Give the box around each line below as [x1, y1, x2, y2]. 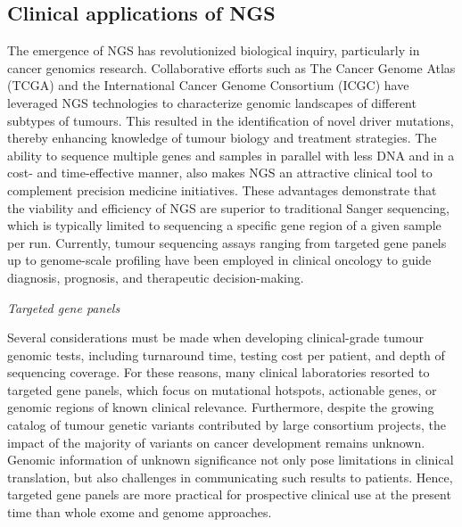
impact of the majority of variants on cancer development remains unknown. [7, 432, 425, 451]
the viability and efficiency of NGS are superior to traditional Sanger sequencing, [7, 198, 450, 217]
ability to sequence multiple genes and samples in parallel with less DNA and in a [7, 145, 455, 164]
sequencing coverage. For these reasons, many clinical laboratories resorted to [7, 363, 430, 382]
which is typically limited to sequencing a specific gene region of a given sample [7, 216, 441, 235]
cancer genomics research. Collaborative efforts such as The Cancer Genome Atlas [7, 58, 456, 77]
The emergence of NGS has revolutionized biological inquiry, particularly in [7, 41, 420, 60]
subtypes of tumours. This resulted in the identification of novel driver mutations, [7, 111, 454, 129]
